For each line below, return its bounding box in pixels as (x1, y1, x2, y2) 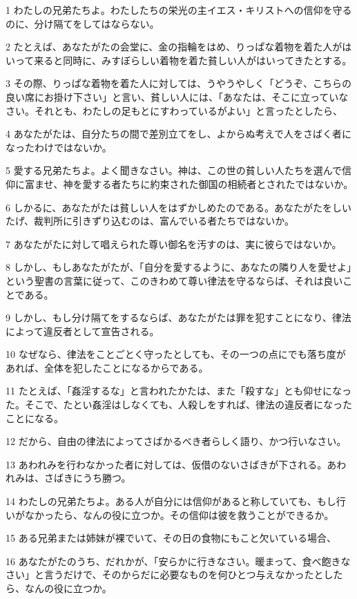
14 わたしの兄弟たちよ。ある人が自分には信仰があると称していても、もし (6, 494, 336, 508)
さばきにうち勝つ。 (44, 470, 131, 485)
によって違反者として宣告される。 (6, 323, 160, 338)
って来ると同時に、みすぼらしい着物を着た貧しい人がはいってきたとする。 (15, 53, 352, 67)
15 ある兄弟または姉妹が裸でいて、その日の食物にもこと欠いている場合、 (6, 531, 337, 545)
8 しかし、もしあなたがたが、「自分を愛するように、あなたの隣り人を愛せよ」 (6, 260, 351, 274)
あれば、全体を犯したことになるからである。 (6, 360, 209, 374)
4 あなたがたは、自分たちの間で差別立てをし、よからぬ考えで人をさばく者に (6, 126, 351, 141)
